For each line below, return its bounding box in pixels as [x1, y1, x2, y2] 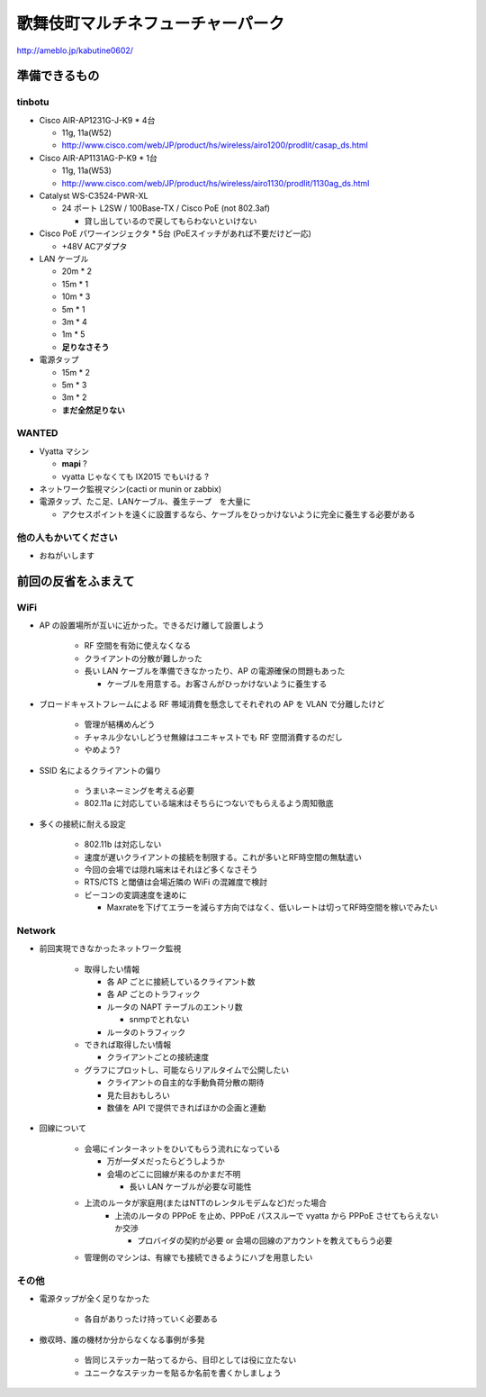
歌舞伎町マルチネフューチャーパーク [16, 14, 285, 33]
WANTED [16, 427, 58, 440]
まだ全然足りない [61, 404, 125, 415]
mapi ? [61, 458, 87, 469]
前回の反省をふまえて [16, 573, 135, 589]
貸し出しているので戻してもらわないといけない [84, 215, 257, 226]
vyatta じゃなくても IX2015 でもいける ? [61, 471, 209, 482]
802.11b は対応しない [84, 839, 162, 850]
